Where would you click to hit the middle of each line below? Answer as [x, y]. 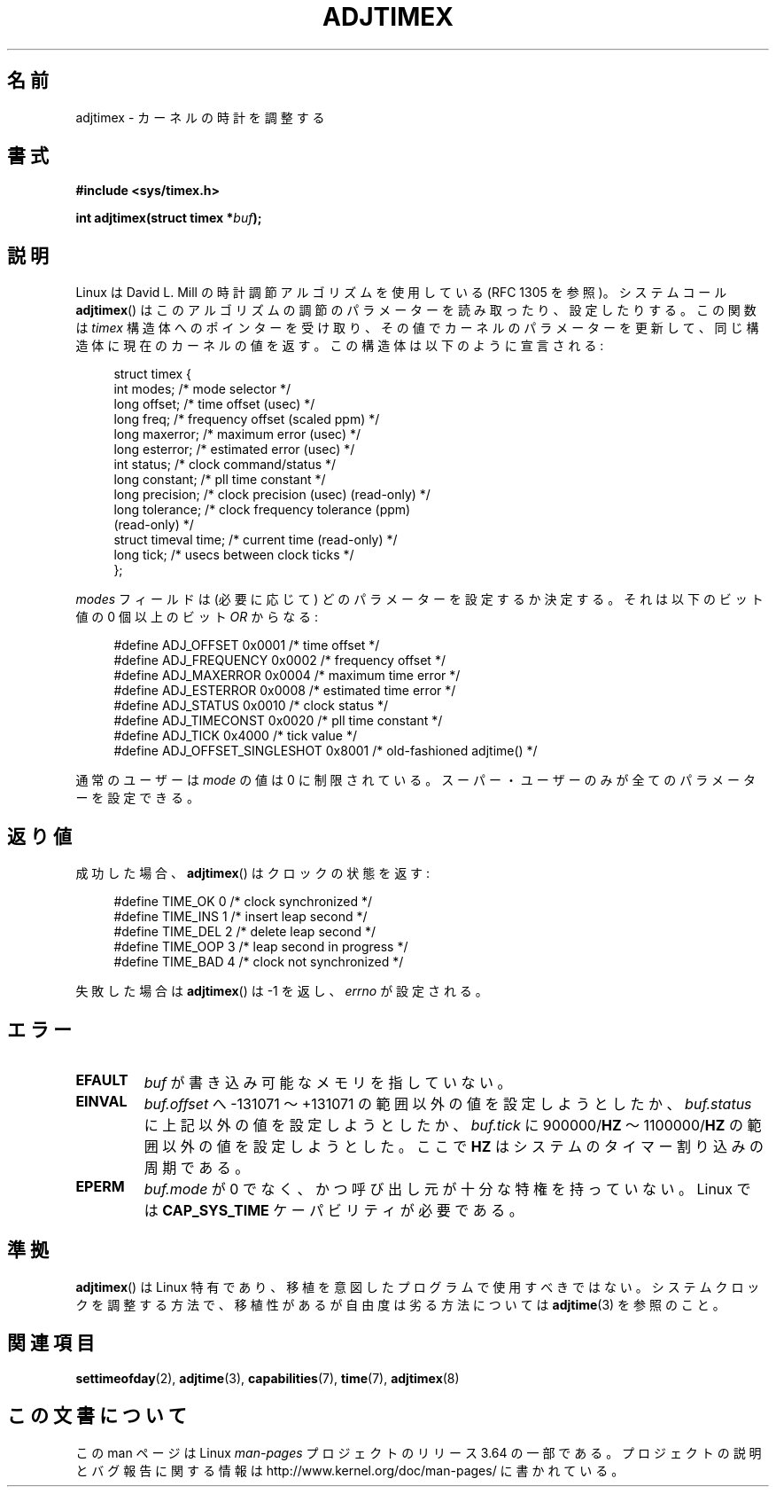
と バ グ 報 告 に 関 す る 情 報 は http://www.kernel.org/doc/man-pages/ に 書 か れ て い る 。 [350, 1470]
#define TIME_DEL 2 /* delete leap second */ [245, 932]
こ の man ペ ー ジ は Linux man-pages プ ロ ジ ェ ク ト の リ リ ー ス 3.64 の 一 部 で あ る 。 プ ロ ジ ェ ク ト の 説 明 [419, 1452]
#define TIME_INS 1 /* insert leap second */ [241, 917]
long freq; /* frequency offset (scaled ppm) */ [247, 419]
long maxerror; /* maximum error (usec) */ [237, 434]
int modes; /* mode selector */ [202, 389]
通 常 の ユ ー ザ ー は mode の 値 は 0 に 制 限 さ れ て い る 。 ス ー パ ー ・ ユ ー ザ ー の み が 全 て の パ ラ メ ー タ [415, 780]
